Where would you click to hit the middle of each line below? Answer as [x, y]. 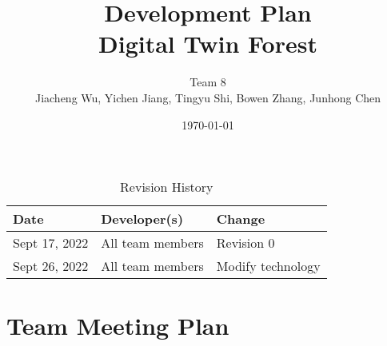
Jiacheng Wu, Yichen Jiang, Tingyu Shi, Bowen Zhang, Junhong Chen [208, 97]
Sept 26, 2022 [51, 266]
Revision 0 [245, 243]
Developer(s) [142, 219]
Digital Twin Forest [208, 44]
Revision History [167, 187]
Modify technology [268, 266]
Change [241, 219]
